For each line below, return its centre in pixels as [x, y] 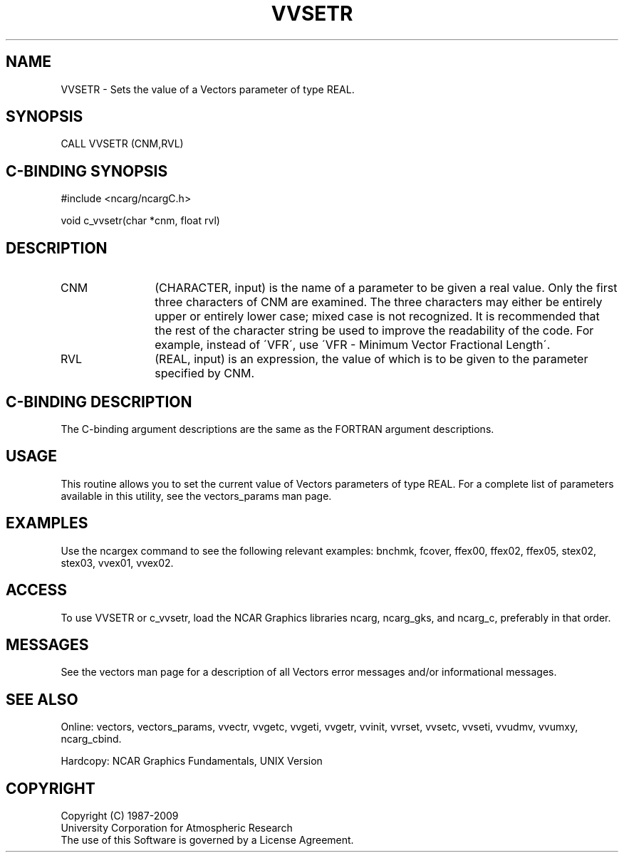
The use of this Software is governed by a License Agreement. [207, 840]
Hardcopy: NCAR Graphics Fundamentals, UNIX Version [192, 761]
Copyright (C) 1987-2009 [120, 816]
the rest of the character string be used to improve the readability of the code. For [374, 331]
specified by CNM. [205, 373]
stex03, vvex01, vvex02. [117, 563]
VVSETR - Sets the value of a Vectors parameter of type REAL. [208, 89]
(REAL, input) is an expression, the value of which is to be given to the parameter [371, 359]
